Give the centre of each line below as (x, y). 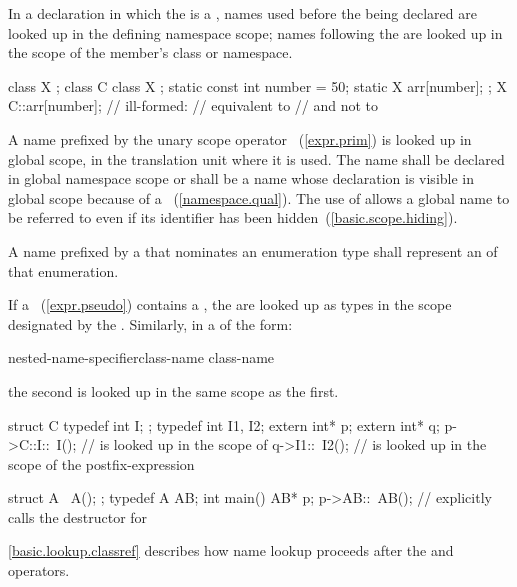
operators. (39, 570)
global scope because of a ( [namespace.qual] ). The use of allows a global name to (259, 197)
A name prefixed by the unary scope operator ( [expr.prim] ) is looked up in (240, 138)
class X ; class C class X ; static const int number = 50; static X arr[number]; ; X (257, 85)
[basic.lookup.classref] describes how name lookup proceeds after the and (231, 550)
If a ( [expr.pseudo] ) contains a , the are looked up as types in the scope (230, 304)
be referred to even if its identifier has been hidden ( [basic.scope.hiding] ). (233, 217)
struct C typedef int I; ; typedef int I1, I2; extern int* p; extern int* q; (224, 424)
